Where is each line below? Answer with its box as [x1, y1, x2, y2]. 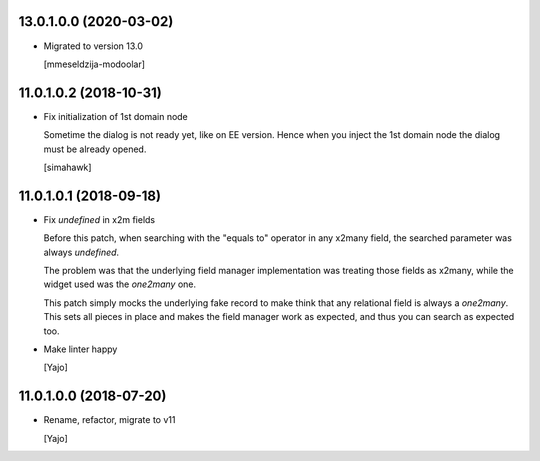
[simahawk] [43, 161, 92, 173]
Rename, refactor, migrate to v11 [43, 414, 176, 426]
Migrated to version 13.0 [43, 40, 144, 52]
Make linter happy [43, 343, 118, 355]
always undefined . [43, 246, 120, 258]
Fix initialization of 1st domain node [43, 110, 189, 122]
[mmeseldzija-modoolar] [43, 58, 145, 70]
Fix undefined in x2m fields [43, 213, 156, 225]
